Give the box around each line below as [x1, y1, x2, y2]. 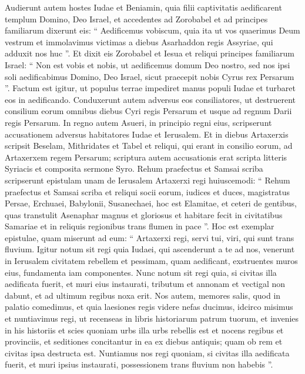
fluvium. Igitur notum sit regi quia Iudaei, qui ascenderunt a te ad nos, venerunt [5, 243, 295, 255]
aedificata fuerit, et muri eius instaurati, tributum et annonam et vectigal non [5, 278, 286, 290]
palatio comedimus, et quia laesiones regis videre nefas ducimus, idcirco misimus [5, 300, 293, 313]
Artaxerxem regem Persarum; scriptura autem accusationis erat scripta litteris [5, 151, 287, 163]
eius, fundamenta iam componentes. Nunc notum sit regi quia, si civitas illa [5, 266, 277, 278]
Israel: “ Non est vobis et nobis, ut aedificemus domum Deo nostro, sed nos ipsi [5, 58, 290, 71]
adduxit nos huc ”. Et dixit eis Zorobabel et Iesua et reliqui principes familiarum [5, 47, 295, 59]
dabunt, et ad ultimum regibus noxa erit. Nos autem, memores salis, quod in [5, 289, 281, 301]
